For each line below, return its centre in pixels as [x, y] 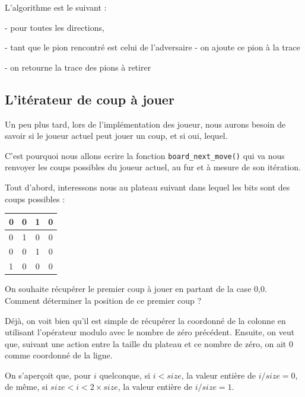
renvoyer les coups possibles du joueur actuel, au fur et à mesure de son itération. [153, 167]
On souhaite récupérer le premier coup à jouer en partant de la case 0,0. [136, 289]
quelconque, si [125, 375]
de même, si [26, 387]
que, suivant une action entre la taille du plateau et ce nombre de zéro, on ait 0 [149, 343]
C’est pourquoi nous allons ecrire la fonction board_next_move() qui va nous [145, 155]
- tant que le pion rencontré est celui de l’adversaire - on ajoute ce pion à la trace [152, 47]
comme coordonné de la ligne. [59, 355]
